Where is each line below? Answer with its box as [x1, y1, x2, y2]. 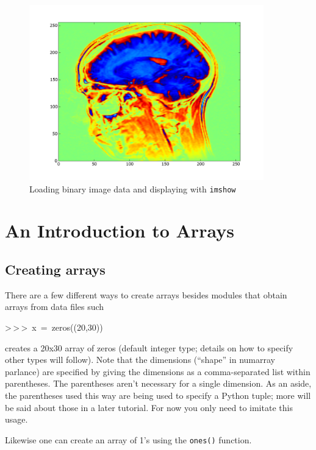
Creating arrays [5, 260, 106, 279]
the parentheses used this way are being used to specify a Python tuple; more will [5, 388, 311, 401]
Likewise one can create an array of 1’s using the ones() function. [5, 433, 252, 446]
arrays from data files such [5, 300, 104, 313]
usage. [5, 413, 28, 426]
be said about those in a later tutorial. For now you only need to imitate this [5, 401, 293, 413]
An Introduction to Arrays [5, 218, 234, 243]
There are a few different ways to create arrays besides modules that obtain [5, 288, 287, 301]
